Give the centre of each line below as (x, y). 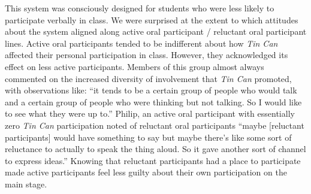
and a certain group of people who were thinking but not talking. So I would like (153, 101)
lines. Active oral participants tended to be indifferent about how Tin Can (141, 43)
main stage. (26, 184)
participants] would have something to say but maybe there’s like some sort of (148, 137)
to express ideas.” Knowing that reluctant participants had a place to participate (153, 160)
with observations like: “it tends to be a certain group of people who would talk (151, 90)
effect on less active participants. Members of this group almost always (135, 66)
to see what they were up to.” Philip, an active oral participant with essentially (150, 113)
